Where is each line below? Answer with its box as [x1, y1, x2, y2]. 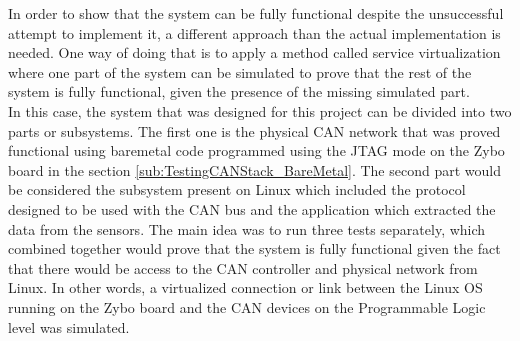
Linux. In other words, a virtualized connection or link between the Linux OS [8, 277, 483, 298]
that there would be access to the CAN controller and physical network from [8, 257, 478, 278]
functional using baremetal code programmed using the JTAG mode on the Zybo [8, 140, 505, 161]
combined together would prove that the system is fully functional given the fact [8, 238, 501, 259]
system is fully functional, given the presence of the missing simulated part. [8, 81, 470, 102]
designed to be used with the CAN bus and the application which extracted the [8, 198, 496, 219]
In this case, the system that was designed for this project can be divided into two [8, 100, 512, 121]
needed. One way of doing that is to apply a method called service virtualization [8, 42, 501, 63]
